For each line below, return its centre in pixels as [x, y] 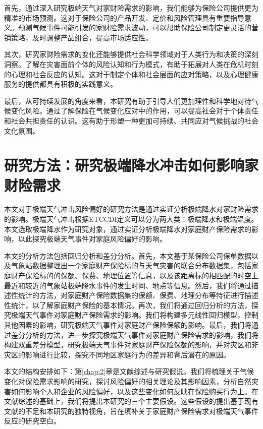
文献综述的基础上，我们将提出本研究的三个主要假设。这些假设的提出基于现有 [131, 401]
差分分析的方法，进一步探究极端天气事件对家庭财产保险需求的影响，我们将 [135, 334]
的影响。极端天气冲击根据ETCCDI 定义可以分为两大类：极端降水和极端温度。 [131, 219]
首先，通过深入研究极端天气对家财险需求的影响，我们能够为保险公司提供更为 [131, 8]
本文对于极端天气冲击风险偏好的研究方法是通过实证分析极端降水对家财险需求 [131, 209]
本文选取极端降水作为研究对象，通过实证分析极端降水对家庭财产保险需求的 [128, 229]
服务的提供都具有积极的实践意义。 [61, 84]
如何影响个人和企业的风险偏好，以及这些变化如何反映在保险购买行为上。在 [135, 391]
